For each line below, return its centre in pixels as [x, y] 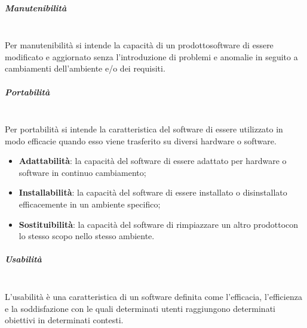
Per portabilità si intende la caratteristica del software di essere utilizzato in [144, 129]
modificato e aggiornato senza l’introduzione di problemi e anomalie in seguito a [151, 56]
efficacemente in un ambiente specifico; [90, 204]
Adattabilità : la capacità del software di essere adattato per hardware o [153, 161]
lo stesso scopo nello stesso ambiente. [87, 236]
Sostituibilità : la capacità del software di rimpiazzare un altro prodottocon [159, 224]
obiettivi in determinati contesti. [64, 320]
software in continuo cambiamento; [82, 172]
